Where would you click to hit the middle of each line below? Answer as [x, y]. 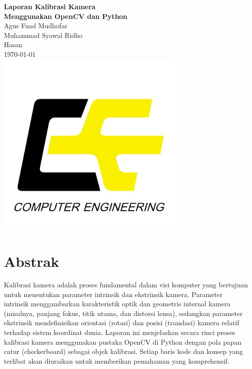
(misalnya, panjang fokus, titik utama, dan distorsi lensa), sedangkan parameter [123, 313]
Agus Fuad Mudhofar [36, 26]
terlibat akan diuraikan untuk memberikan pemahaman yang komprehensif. [117, 360]
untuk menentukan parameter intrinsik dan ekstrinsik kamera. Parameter [113, 294]
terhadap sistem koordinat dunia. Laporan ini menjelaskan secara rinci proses [120, 332]
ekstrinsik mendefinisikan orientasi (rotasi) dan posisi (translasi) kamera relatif [122, 323]
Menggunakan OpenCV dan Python [66, 16]
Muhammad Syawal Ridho [43, 35]
